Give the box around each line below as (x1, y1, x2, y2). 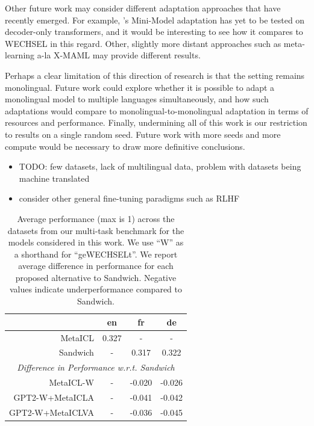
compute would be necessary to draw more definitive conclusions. (5, 140, 245, 152)
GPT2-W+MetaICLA (13, 390, 94, 403)
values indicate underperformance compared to (9, 283, 182, 295)
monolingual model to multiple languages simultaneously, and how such (5, 93, 269, 105)
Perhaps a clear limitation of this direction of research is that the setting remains (5, 69, 305, 81)
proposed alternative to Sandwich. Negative (15, 271, 177, 283)
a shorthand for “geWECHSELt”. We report (14, 247, 178, 260)
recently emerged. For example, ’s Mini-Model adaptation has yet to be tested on (5, 13, 305, 26)
